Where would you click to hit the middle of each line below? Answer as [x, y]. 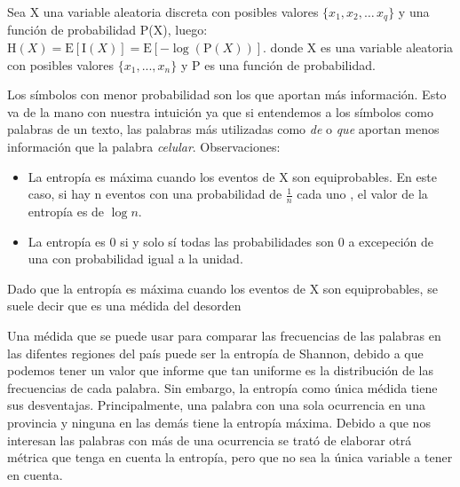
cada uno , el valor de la [362, 194]
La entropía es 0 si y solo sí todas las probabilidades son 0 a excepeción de [231, 241]
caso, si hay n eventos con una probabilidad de [155, 194]
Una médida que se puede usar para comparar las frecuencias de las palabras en [224, 335]
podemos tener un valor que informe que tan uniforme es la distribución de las [221, 370]
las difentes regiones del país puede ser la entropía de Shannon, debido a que [215, 353]
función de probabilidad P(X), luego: [107, 30]
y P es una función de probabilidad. [278, 64]
